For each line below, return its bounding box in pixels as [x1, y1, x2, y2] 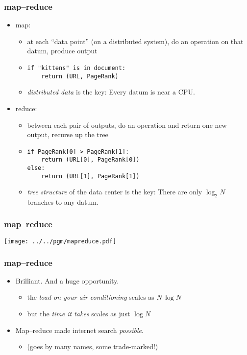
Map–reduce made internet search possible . [15, 325, 144, 335]
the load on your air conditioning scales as [27, 292, 154, 302]
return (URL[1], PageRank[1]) [41, 172, 140, 180]
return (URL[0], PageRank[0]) [41, 156, 140, 164]
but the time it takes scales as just [27, 308, 130, 318]
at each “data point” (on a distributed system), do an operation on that [27, 36, 244, 46]
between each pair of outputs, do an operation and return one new [27, 119, 227, 130]
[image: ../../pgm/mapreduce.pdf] [4, 237, 117, 245]
